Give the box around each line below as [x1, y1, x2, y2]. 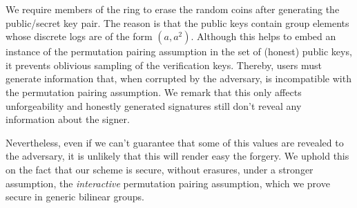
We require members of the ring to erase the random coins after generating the [6, 2, 340, 16]
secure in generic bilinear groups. [6, 189, 144, 204]
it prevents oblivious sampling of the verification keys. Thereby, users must [6, 57, 322, 72]
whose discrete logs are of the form [6, 29, 153, 44]
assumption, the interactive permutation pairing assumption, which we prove [6, 176, 330, 190]
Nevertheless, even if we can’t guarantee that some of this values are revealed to [6, 135, 344, 149]
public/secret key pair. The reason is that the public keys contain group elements [6, 15, 349, 30]
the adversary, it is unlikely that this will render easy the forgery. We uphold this [6, 149, 349, 163]
